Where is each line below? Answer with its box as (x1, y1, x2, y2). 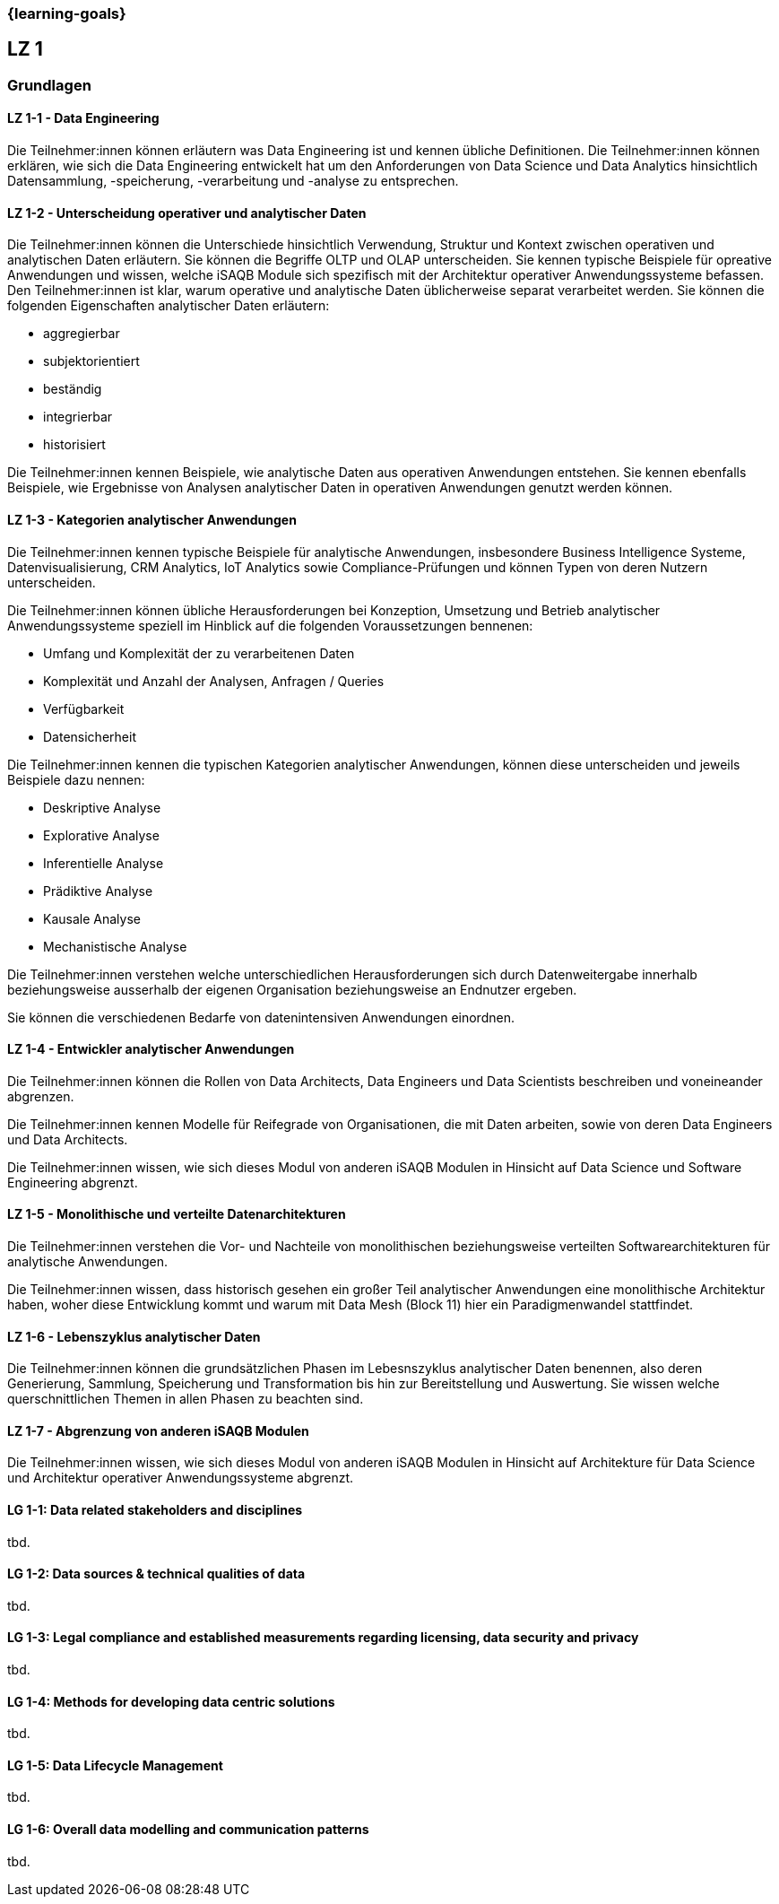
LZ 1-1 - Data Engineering (7, 110, 160, 126)
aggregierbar (43, 326, 120, 342)
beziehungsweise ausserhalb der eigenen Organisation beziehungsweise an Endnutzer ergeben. (7, 981, 577, 997)
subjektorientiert (43, 353, 140, 369)
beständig (43, 381, 102, 397)
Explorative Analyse (43, 827, 160, 843)
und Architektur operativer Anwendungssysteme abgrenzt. (7, 1470, 354, 1486)
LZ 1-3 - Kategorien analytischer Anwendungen (7, 511, 297, 527)
